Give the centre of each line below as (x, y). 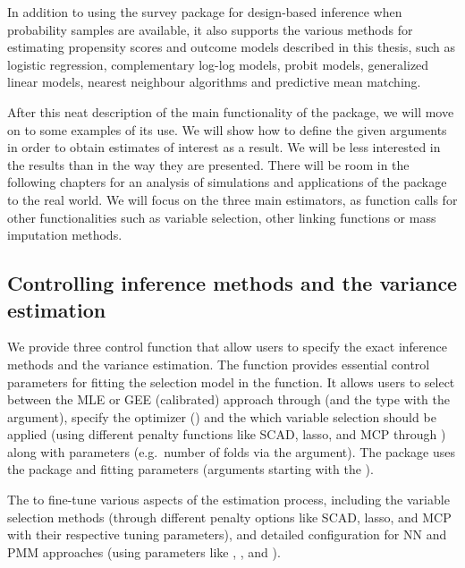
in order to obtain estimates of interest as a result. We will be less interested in (224, 147)
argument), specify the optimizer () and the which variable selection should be (222, 416)
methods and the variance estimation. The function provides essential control (219, 364)
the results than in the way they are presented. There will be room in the (208, 164)
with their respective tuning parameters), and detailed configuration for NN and (227, 534)
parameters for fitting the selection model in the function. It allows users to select (231, 381)
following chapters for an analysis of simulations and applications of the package (227, 182)
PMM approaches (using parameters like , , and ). (144, 551)
